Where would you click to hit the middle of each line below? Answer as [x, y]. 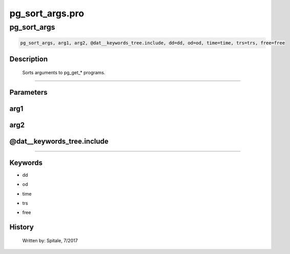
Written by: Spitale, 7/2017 [50, 240]
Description [29, 59]
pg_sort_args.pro [47, 13]
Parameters [28, 92]
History [22, 227]
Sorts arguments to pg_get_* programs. [64, 72]
